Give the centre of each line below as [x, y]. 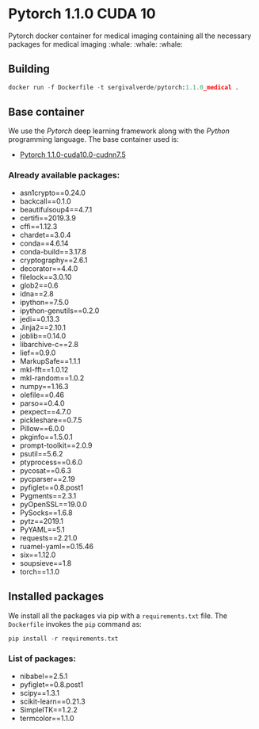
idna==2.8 [36, 293]
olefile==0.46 [42, 395]
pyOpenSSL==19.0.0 [53, 504]
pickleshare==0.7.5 [51, 420]
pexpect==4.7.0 [45, 411]
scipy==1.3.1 [39, 693]
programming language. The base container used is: [94, 139]
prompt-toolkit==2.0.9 [56, 445]
